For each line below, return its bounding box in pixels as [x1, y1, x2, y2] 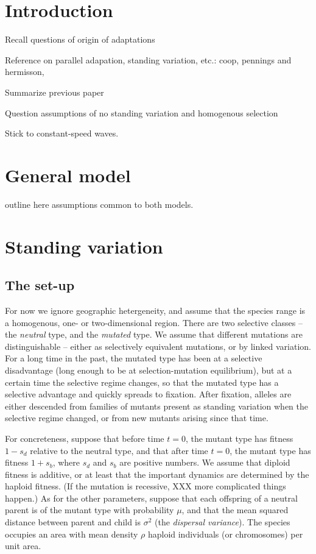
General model [5, 162, 131, 187]
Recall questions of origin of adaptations [5, 33, 155, 46]
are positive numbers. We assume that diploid [119, 456, 290, 469]
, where [52, 456, 80, 469]
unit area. [5, 539, 41, 552]
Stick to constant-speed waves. [5, 127, 119, 140]
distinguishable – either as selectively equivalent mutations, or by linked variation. [5, 339, 311, 352]
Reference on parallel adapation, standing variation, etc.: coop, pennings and [5, 53, 292, 66]
